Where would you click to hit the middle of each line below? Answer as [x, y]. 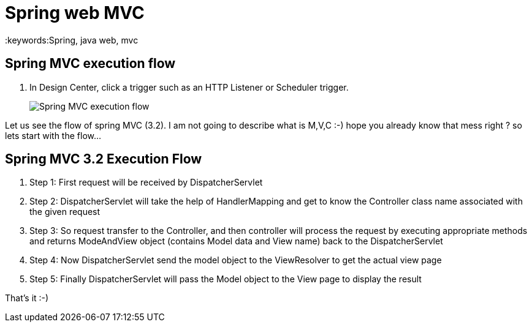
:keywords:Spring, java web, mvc [72, 40]
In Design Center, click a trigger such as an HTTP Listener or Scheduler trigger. [189, 87]
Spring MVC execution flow [90, 64]
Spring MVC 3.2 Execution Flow [104, 159]
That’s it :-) [27, 298]
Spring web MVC [75, 13]
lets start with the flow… [53, 135]
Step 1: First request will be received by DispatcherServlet [146, 182]
